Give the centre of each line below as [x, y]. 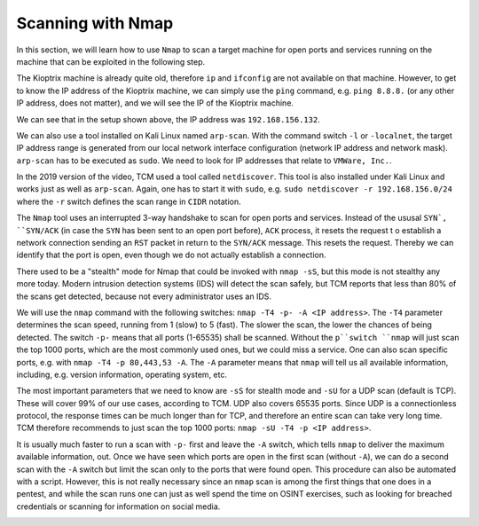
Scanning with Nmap [95, 23]
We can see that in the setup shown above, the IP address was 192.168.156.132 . [169, 119]
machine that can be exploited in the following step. [111, 61]
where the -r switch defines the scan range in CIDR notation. [129, 201]
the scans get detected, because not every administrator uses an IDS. [144, 296]
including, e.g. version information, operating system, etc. [122, 374]
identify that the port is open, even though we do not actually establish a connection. [172, 255]
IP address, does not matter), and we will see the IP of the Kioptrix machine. [155, 103]
